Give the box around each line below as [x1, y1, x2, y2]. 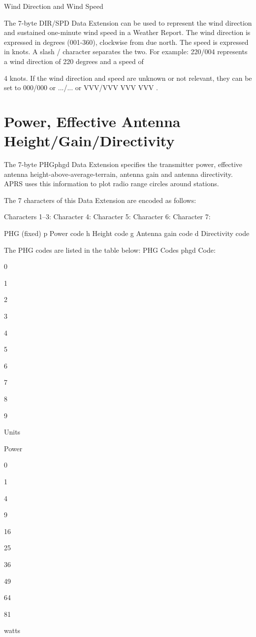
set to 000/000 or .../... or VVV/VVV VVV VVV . [4, 82, 158, 93]
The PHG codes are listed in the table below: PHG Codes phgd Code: [4, 244, 216, 255]
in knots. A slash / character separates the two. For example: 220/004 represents [4, 46, 248, 57]
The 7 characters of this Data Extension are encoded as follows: [4, 195, 196, 205]
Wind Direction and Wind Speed [4, 1, 103, 11]
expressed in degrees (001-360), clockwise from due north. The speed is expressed [4, 36, 249, 47]
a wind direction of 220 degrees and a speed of [4, 56, 144, 66]
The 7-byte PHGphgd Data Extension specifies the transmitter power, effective [4, 159, 243, 169]
